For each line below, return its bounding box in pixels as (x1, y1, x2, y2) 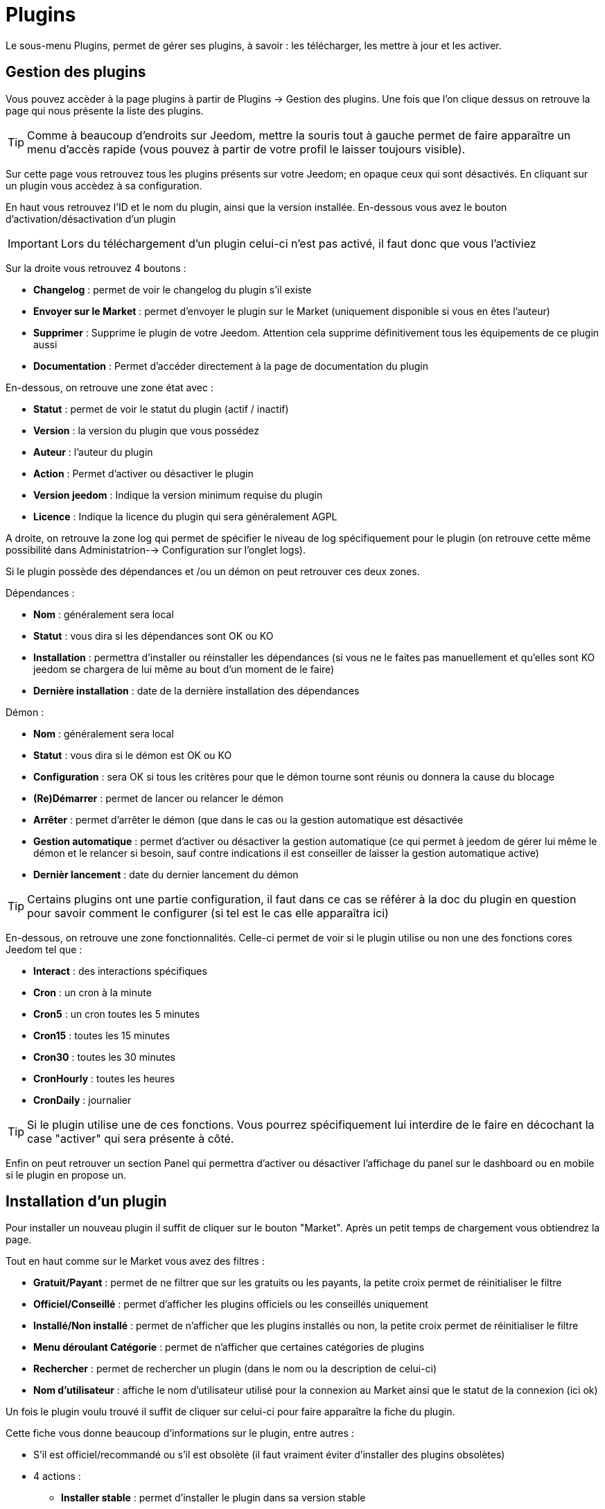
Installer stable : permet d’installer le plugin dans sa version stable (61, 1492, 366, 1504)
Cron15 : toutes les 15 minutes (33, 1029, 170, 1041)
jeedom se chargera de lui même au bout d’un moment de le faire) (33, 663, 335, 675)
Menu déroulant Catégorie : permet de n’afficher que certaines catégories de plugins (33, 1341, 425, 1354)
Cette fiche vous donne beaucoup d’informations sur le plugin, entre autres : (6, 1427, 354, 1440)
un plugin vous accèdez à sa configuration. (6, 179, 202, 191)
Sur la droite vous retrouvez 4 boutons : (6, 262, 186, 274)
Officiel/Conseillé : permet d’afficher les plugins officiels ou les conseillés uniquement (33, 1298, 428, 1311)
